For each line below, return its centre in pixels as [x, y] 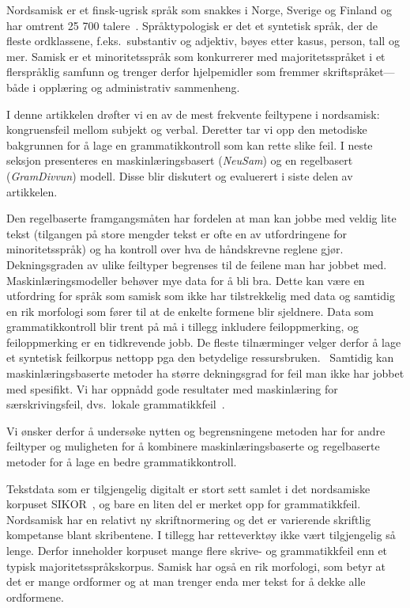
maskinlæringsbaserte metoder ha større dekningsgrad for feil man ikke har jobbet [205, 373]
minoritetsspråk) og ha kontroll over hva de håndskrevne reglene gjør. [175, 249]
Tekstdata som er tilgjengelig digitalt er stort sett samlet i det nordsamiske [188, 488]
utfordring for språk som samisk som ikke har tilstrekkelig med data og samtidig [201, 296]
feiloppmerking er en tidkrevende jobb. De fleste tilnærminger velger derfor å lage [204, 342]
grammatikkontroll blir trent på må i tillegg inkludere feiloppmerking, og [182, 327]
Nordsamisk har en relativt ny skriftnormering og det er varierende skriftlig [189, 519]
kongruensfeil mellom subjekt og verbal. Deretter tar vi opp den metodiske [187, 129]
